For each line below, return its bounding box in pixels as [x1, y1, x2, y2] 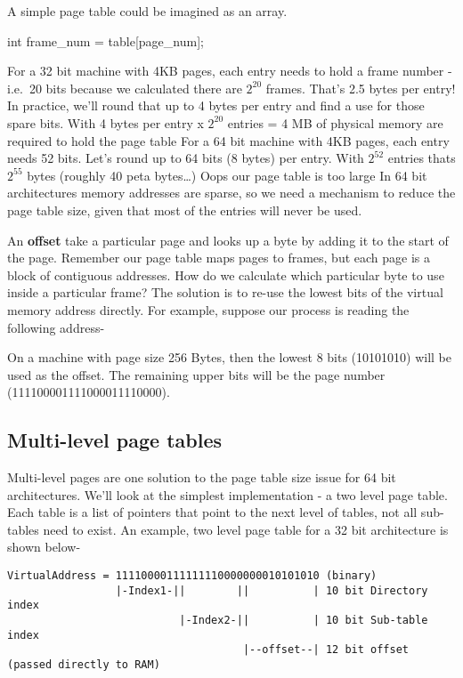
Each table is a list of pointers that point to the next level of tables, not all [7, 503, 418, 521]
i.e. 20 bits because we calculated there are [7, 78, 242, 97]
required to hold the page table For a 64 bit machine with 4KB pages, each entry [7, 131, 450, 149]
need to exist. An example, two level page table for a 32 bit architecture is [43, 520, 449, 538]
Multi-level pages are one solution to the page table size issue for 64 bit [7, 468, 396, 487]
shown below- [7, 537, 81, 556]
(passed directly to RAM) [7, 658, 160, 671]
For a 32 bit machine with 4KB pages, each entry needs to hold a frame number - [7, 61, 452, 80]
